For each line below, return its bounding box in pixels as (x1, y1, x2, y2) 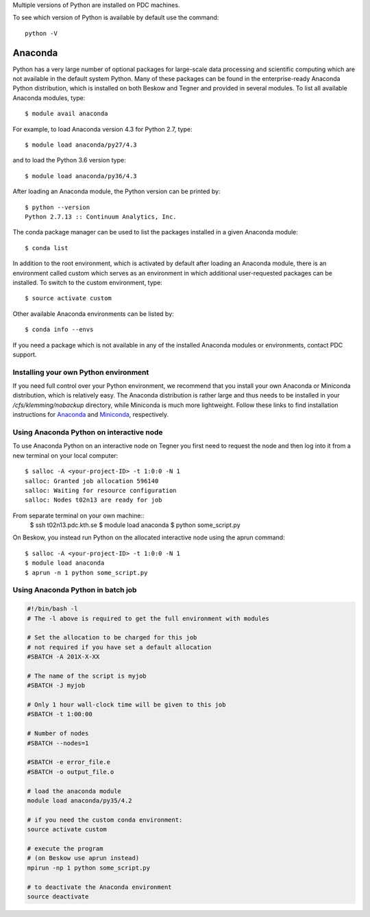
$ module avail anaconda (25, 110, 108, 118)
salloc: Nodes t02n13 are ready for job (25, 496, 162, 504)
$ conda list (25, 244, 69, 252)
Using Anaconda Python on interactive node (12, 427, 164, 437)
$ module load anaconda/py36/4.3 (25, 172, 137, 180)
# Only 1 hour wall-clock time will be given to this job (27, 701, 226, 709)
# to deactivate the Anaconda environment (27, 883, 172, 891)
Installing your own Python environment (12, 367, 149, 377)
